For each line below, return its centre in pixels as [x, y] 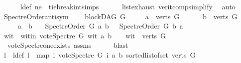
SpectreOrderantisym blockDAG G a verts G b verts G [120, 16]
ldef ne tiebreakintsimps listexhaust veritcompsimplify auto [128, 6]
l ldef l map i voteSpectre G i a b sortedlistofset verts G [100, 54]
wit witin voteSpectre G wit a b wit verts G [85, 35]
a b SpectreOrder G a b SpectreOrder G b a [100, 26]
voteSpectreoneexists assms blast [68, 45]
